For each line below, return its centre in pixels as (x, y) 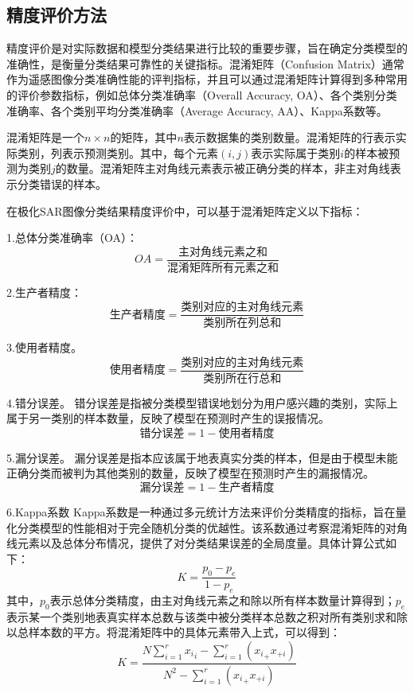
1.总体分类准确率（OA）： (72, 237)
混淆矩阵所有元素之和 (223, 268)
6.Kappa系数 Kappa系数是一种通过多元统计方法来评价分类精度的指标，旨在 (201, 512)
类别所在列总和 (242, 323)
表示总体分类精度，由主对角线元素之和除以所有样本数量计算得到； (223, 600)
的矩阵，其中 (144, 137)
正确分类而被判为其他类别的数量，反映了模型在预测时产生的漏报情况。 (190, 473)
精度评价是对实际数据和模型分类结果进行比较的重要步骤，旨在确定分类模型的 (207, 48)
